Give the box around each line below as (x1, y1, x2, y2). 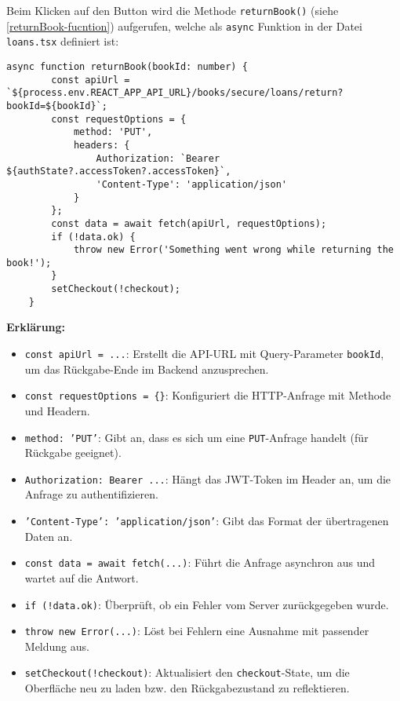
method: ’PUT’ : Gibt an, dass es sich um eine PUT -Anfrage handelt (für (24, 429, 369, 445)
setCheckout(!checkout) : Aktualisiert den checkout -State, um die (24, 664, 350, 681)
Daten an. (24, 528, 73, 544)
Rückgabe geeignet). (24, 444, 122, 461)
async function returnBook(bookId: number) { (6, 60, 248, 72)
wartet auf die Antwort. (24, 569, 139, 586)
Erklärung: (6, 319, 66, 335)
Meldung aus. (24, 637, 89, 654)
